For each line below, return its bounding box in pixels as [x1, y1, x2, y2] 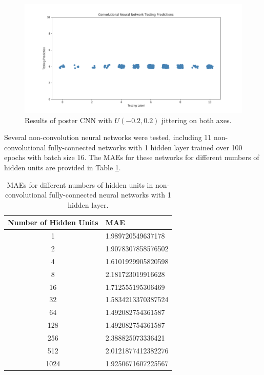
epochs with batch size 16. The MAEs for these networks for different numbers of [4, 152, 259, 163]
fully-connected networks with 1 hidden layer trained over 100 [48, 142, 242, 152]
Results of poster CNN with [25, 114, 112, 125]
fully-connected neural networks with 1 [49, 189, 171, 200]
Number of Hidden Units [8, 217, 98, 228]
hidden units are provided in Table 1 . [4, 162, 121, 172]
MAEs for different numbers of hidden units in [7, 179, 153, 190]
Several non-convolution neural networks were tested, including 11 [4, 132, 212, 143]
